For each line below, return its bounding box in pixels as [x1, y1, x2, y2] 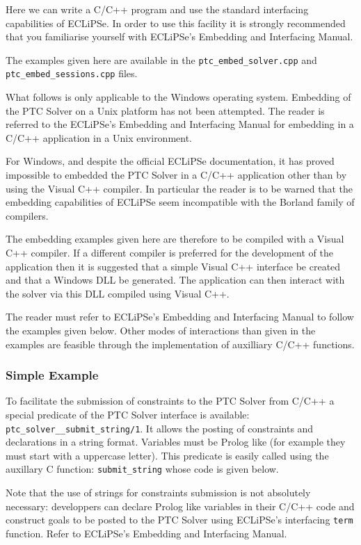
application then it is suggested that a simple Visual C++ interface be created [6, 259, 341, 273]
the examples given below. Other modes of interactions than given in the [6, 323, 316, 337]
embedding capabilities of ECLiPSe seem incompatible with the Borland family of [6, 195, 355, 209]
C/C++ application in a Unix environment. [6, 130, 193, 145]
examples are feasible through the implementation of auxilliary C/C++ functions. [6, 336, 355, 351]
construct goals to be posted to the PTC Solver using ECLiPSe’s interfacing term [6, 512, 353, 527]
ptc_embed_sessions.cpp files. [6, 66, 138, 81]
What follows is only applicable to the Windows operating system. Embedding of [6, 90, 351, 104]
